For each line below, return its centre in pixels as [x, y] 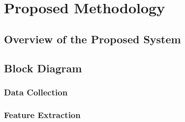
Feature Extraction [42, 114]
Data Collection [36, 92]
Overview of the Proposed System [92, 39]
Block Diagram [43, 68]
